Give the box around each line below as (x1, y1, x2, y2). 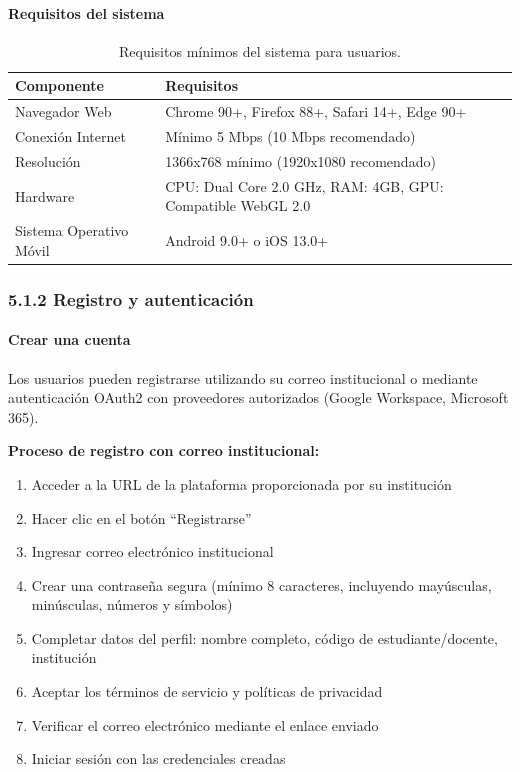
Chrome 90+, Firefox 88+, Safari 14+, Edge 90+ (165, 101, 467, 122)
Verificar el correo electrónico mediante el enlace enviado (31, 714, 379, 735)
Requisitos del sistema (8, 2, 165, 23)
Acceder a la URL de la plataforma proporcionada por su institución (31, 473, 452, 494)
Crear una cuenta (8, 329, 131, 350)
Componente (15, 75, 104, 96)
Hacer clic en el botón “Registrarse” (31, 507, 252, 528)
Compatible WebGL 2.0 (165, 195, 311, 216)
